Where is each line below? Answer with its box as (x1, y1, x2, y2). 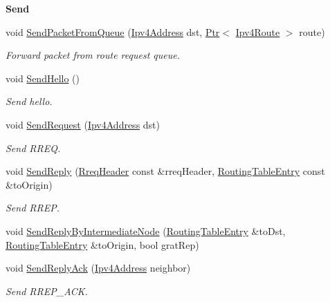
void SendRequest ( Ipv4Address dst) (6, 117, 161, 131)
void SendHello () (6, 70, 80, 85)
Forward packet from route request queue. (6, 48, 180, 62)
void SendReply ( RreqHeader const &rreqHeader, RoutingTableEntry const (6, 164, 325, 178)
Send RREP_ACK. (6, 283, 88, 298)
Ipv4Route (235, 24, 280, 39)
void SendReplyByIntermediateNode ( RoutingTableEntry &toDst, (6, 223, 286, 238)
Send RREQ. (6, 140, 61, 155)
